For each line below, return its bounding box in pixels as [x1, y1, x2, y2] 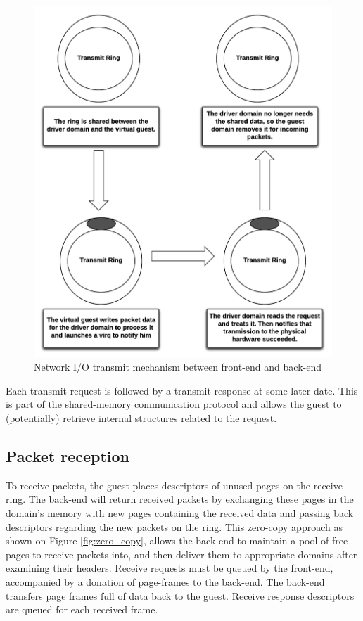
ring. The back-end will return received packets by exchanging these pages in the [6, 492, 354, 506]
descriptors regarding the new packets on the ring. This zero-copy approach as [6, 519, 343, 534]
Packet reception [6, 444, 130, 466]
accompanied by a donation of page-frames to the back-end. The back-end [6, 574, 325, 589]
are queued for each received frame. [6, 602, 158, 617]
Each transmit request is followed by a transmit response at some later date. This [6, 383, 358, 397]
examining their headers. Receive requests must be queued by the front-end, [6, 561, 333, 575]
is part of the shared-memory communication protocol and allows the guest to [6, 397, 342, 411]
